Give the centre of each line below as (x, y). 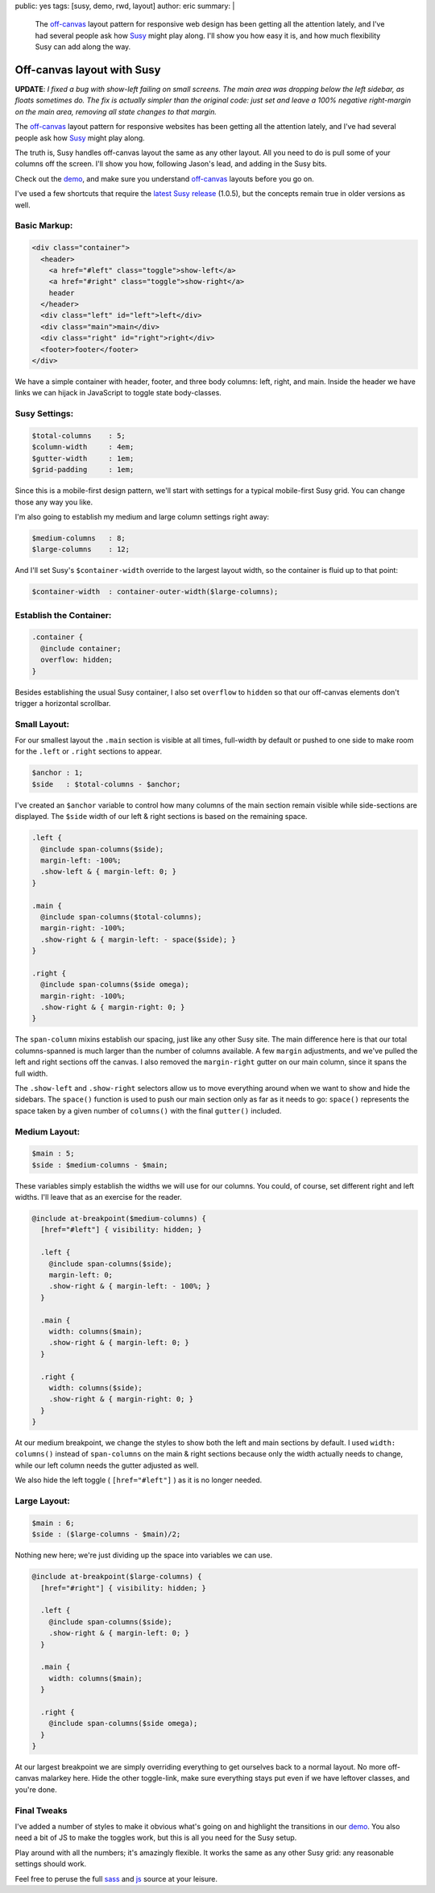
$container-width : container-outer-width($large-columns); (155, 592)
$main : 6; (53, 1523)
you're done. (36, 1789)
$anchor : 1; (58, 773)
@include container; (81, 648)
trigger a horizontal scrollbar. (63, 703)
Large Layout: (42, 1501)
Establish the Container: (63, 615)
